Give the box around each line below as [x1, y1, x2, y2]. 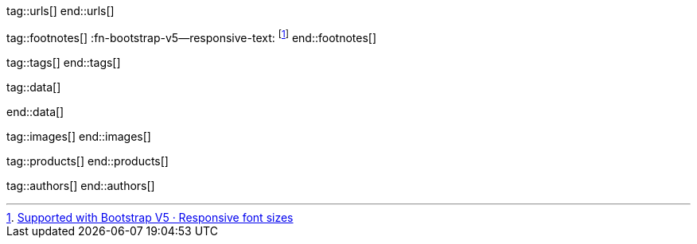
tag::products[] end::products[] [6, 153, 169, 168]
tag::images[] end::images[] [6, 129, 151, 143]
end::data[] [6, 104, 64, 118]
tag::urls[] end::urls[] [6, 4, 115, 17]
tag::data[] [6, 79, 61, 94]
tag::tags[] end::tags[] [6, 55, 121, 69]
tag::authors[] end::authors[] [6, 178, 155, 192]
